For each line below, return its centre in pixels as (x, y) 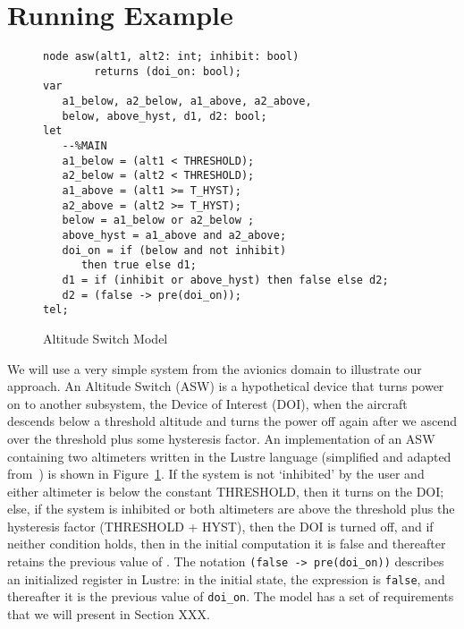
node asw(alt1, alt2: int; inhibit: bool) (171, 57)
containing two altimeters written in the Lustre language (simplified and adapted (229, 456)
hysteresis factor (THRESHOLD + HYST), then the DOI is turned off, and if (220, 526)
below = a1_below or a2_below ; (158, 221)
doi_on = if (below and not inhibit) (174, 250)
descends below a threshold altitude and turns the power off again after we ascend (232, 421)
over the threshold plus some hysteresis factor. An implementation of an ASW (221, 438)
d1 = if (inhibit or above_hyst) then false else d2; (225, 280)
